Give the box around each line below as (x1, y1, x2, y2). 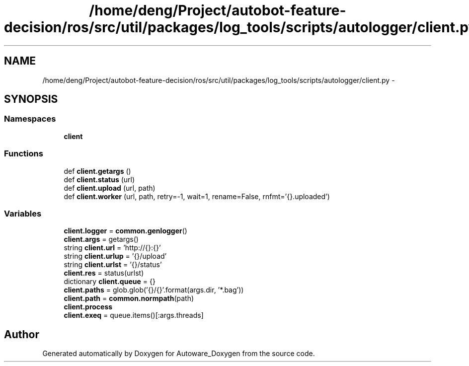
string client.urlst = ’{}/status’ (64, 260, 162, 269)
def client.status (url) (64, 175, 135, 184)
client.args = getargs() (64, 235, 139, 244)
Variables (4, 208, 42, 219)
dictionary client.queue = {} (64, 277, 156, 286)
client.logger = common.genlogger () (64, 226, 187, 235)
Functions (4, 148, 43, 159)
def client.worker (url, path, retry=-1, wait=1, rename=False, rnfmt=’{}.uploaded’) (64, 192, 330, 201)
